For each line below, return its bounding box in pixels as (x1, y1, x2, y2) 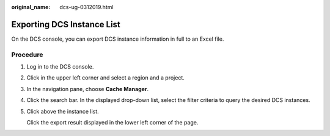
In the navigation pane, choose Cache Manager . (26, 85, 149, 92)
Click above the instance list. (26, 107, 99, 115)
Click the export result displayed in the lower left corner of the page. (26, 119, 199, 126)
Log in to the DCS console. (26, 63, 94, 70)
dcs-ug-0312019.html (59, 4, 114, 10)
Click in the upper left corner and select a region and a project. (26, 74, 185, 81)
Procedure (11, 50, 43, 59)
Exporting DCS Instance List (11, 19, 120, 30)
